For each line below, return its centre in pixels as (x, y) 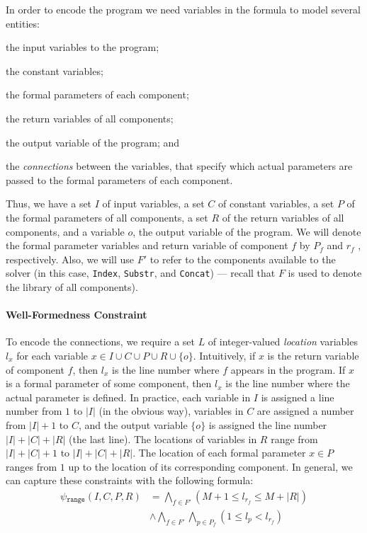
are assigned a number (305, 411)
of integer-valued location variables (283, 342)
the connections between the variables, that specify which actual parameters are (179, 166)
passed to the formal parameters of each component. (119, 179)
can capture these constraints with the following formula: (130, 480)
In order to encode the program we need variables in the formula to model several (183, 9)
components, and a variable (65, 231)
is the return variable (313, 355)
